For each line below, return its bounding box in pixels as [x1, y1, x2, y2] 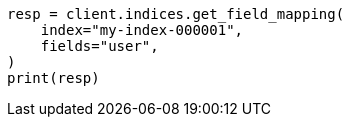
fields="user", [40, 38, 159, 54]
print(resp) [7, 70, 100, 86]
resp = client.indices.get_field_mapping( [7, 6, 345, 22]
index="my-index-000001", [40, 22, 244, 38]
